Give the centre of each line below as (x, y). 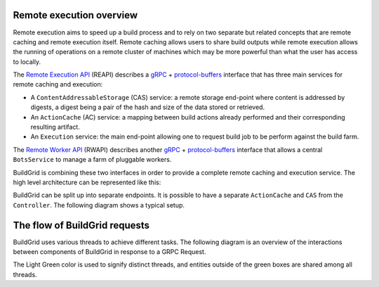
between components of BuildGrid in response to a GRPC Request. (109, 252)
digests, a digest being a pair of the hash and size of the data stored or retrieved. (148, 107)
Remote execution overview (75, 15)
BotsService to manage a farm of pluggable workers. (92, 160)
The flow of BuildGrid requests (81, 225)
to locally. (27, 62)
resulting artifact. (55, 127)
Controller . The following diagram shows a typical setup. (99, 205)
